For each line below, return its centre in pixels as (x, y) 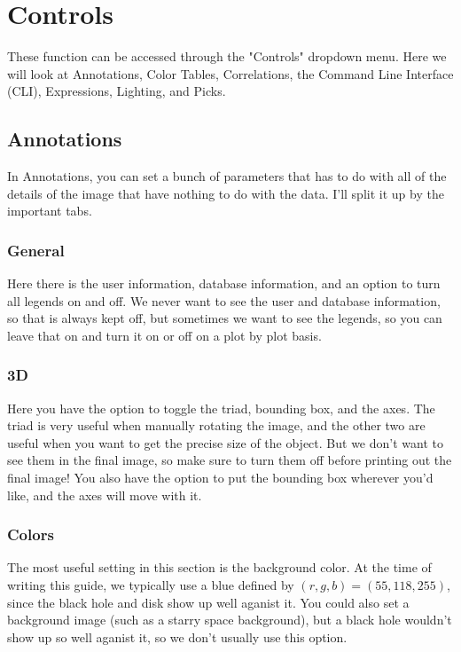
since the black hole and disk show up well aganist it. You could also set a (208, 602)
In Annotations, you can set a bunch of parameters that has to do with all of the (227, 176)
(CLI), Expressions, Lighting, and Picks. (117, 91)
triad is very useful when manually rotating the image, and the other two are (216, 425)
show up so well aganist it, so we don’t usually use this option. (177, 636)
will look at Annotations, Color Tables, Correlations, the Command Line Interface (230, 73)
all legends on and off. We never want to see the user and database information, (224, 300)
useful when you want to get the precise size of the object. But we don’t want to (225, 442)
